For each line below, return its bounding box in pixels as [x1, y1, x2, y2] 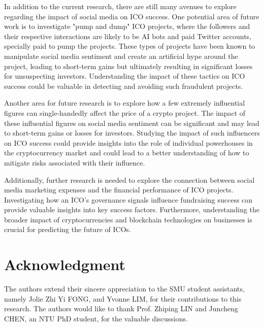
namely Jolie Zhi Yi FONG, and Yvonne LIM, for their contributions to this [4, 293, 242, 304]
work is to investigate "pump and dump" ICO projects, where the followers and [4, 21, 250, 31]
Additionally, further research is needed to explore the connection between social [4, 174, 255, 185]
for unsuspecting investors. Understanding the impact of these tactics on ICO [4, 71, 245, 81]
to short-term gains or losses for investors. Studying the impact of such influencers [4, 127, 260, 138]
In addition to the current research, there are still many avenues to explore [4, 1, 237, 11]
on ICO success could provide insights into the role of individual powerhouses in [4, 137, 253, 148]
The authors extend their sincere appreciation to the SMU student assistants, [4, 283, 245, 294]
